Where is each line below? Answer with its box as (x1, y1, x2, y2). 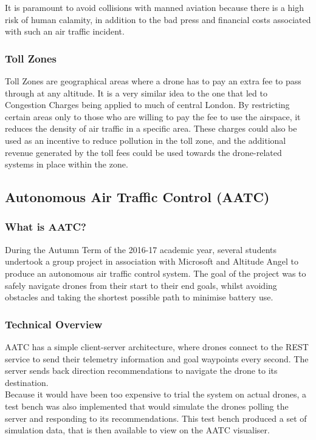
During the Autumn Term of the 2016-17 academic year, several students (5, 243, 276, 256)
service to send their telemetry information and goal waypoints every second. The (5, 352, 309, 365)
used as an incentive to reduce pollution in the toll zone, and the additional (5, 134, 286, 146)
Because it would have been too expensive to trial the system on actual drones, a (5, 388, 307, 401)
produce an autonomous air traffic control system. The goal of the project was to (5, 266, 306, 279)
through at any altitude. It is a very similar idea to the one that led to (5, 86, 267, 99)
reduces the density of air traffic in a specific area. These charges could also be (5, 122, 297, 135)
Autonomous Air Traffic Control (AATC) (5, 188, 270, 206)
